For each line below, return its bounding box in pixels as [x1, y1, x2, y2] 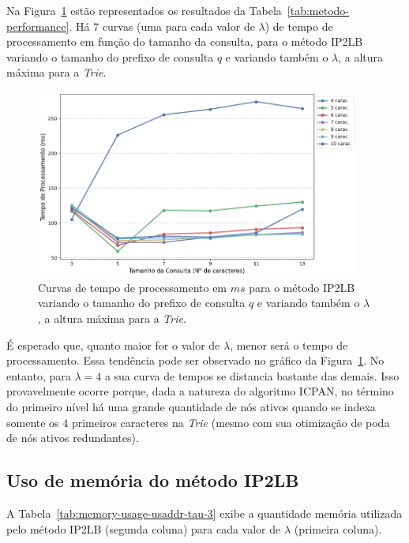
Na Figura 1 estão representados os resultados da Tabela [6, 2, 282, 18]
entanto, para [6, 367, 71, 384]
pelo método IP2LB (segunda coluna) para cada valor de [6, 520, 281, 537]
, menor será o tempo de [230, 336, 348, 353]
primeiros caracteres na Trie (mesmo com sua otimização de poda [71, 414, 390, 430]
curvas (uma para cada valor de [102, 17, 255, 34]
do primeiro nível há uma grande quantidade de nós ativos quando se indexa [6, 399, 376, 414]
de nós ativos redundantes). [6, 429, 139, 446]
